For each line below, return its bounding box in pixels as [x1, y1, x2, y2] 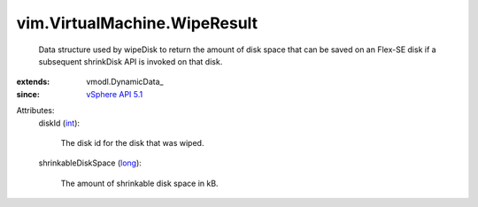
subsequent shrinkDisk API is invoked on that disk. [38, 56, 223, 66]
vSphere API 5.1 [86, 88, 143, 99]
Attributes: [16, 105, 55, 116]
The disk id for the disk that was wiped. [60, 137, 204, 148]
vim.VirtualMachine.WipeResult [16, 13, 258, 33]
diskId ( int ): [38, 118, 80, 128]
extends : [16, 76, 50, 88]
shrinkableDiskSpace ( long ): [38, 157, 142, 168]
